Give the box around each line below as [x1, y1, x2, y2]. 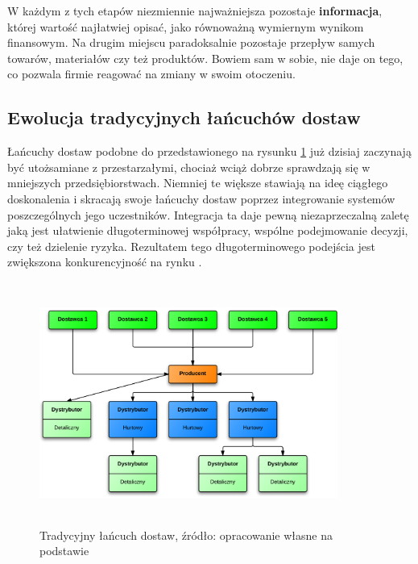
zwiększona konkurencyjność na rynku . [7, 253, 202, 270]
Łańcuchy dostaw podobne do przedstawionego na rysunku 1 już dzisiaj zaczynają [7, 143, 412, 160]
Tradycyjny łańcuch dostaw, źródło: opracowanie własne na [39, 526, 333, 543]
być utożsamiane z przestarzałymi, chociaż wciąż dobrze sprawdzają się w [7, 158, 370, 175]
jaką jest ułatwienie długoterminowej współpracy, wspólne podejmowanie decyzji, [7, 222, 408, 239]
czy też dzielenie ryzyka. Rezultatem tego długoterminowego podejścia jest [7, 237, 375, 254]
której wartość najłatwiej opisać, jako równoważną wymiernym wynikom [7, 18, 364, 35]
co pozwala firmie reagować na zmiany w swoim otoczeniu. [7, 65, 296, 82]
